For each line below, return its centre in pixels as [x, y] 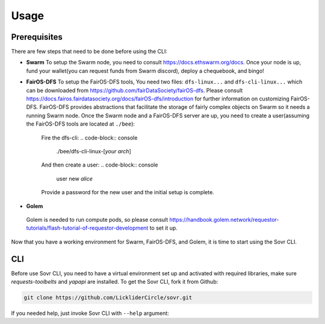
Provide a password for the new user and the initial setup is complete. [128, 192]
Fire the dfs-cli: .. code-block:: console [89, 138]
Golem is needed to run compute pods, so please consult [97, 219]
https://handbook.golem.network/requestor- [224, 219]
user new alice [75, 179]
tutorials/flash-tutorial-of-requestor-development [87, 228]
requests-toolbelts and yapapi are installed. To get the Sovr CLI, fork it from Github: [115, 282]
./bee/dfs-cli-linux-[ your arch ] [94, 151]
